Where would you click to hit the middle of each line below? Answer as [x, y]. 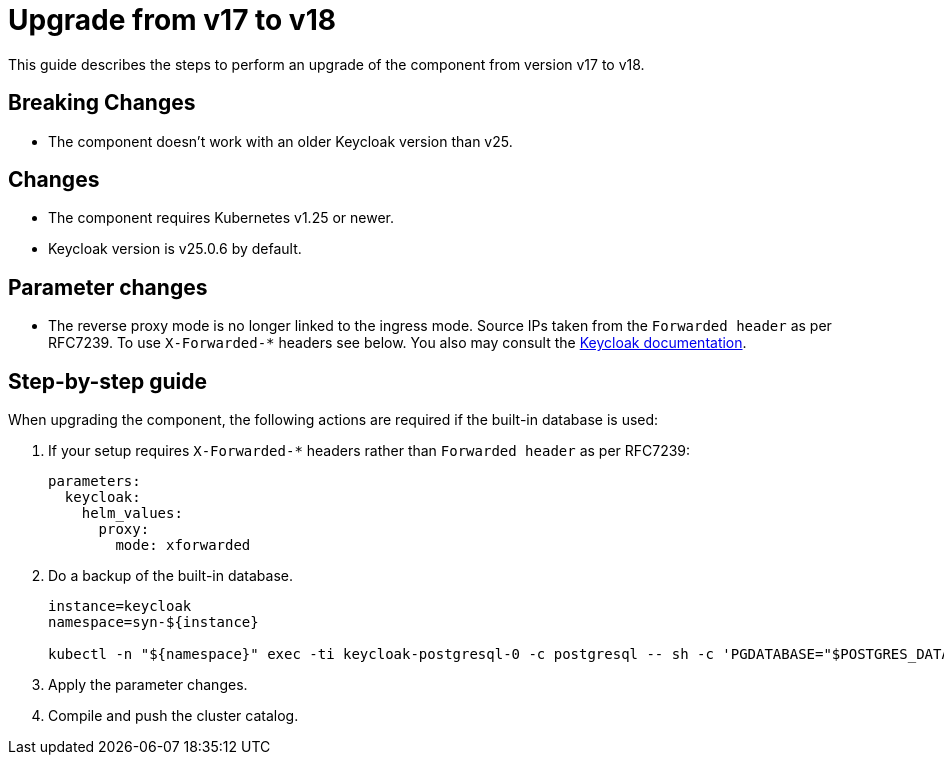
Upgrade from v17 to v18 [172, 20]
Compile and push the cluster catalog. [173, 716]
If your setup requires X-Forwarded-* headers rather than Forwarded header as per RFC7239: [369, 451]
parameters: [94, 481]
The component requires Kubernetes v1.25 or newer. [221, 218]
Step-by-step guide [108, 381]
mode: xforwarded [183, 545]
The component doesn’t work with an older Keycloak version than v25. [280, 141]
